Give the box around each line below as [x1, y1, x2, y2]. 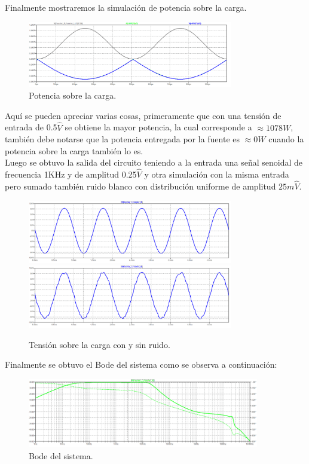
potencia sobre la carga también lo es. [5, 144, 143, 157]
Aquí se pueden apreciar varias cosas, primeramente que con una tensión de [5, 109, 282, 121]
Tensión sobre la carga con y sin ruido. [29, 338, 170, 350]
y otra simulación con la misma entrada [144, 168, 289, 181]
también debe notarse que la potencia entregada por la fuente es [5, 133, 240, 145]
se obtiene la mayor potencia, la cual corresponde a [65, 121, 252, 133]
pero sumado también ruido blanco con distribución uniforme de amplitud [5, 179, 276, 192]
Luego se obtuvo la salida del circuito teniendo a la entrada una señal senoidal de [5, 156, 302, 169]
